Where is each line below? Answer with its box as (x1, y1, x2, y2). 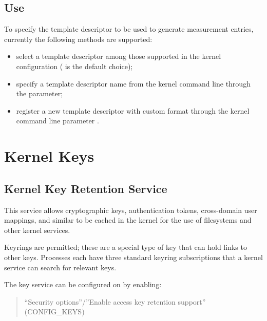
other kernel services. (4, 224, 70, 235)
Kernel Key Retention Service (4, 180, 167, 196)
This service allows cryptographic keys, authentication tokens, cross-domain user (4, 204, 257, 215)
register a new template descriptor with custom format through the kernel (16, 105, 250, 116)
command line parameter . (16, 115, 99, 126)
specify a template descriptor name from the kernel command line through (16, 78, 251, 89)
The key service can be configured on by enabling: (4, 279, 162, 290)
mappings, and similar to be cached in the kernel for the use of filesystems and (4, 215, 252, 225)
